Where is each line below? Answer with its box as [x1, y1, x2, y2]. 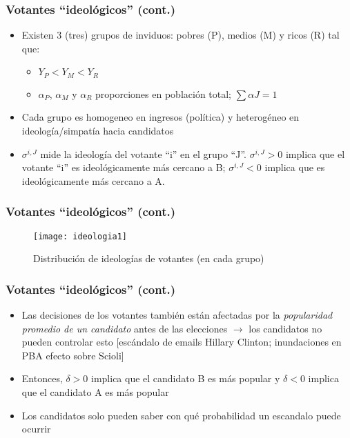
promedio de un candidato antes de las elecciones [21, 321, 228, 335]
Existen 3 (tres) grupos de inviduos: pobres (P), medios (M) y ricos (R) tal [21, 28, 340, 42]
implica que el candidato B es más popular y [91, 371, 280, 386]
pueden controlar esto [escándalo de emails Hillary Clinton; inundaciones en [21, 335, 342, 349]
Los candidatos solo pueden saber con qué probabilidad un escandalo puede [21, 408, 341, 422]
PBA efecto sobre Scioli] [21, 348, 124, 362]
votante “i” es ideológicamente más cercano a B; [21, 160, 226, 175]
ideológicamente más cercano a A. [21, 173, 165, 188]
